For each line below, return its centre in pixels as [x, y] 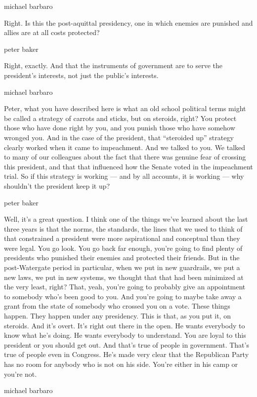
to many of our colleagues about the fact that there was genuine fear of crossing [125, 157]
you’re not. [21, 374]
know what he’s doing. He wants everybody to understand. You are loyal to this [125, 335]
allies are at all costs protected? [52, 32]
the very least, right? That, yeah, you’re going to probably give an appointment [125, 287]
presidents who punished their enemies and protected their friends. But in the [122, 258]
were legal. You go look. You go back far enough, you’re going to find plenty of [123, 248]
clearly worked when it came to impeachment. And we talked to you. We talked [125, 147]
